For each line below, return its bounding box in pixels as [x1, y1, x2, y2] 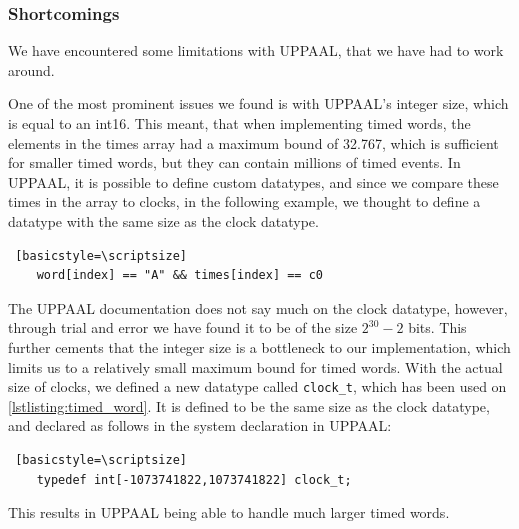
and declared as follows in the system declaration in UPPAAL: [8, 415, 392, 436]
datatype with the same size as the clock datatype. [8, 210, 319, 231]
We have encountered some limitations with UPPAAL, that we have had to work [8, 40, 504, 61]
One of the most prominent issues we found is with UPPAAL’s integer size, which [8, 93, 509, 114]
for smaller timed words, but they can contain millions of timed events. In [8, 152, 461, 173]
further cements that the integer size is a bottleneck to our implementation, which [8, 336, 511, 357]
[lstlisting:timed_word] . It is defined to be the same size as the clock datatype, [8, 395, 490, 416]
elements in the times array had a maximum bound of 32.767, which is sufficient [8, 132, 499, 153]
